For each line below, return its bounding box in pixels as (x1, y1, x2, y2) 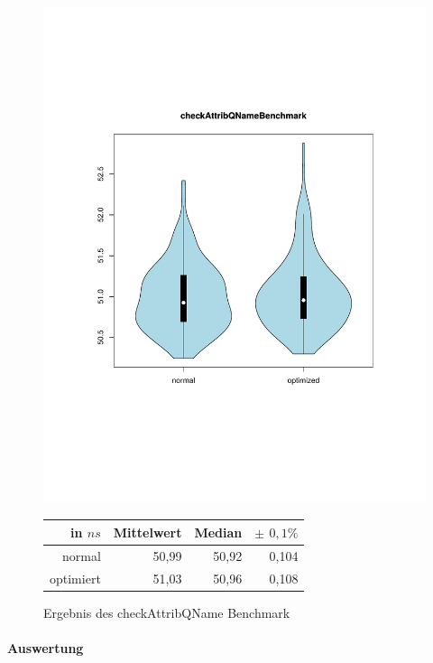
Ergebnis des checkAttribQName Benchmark (43, 602, 290, 621)
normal (62, 546, 101, 565)
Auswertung (7, 638, 84, 657)
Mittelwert (113, 522, 182, 541)
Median (194, 522, 243, 541)
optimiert (50, 568, 101, 587)
